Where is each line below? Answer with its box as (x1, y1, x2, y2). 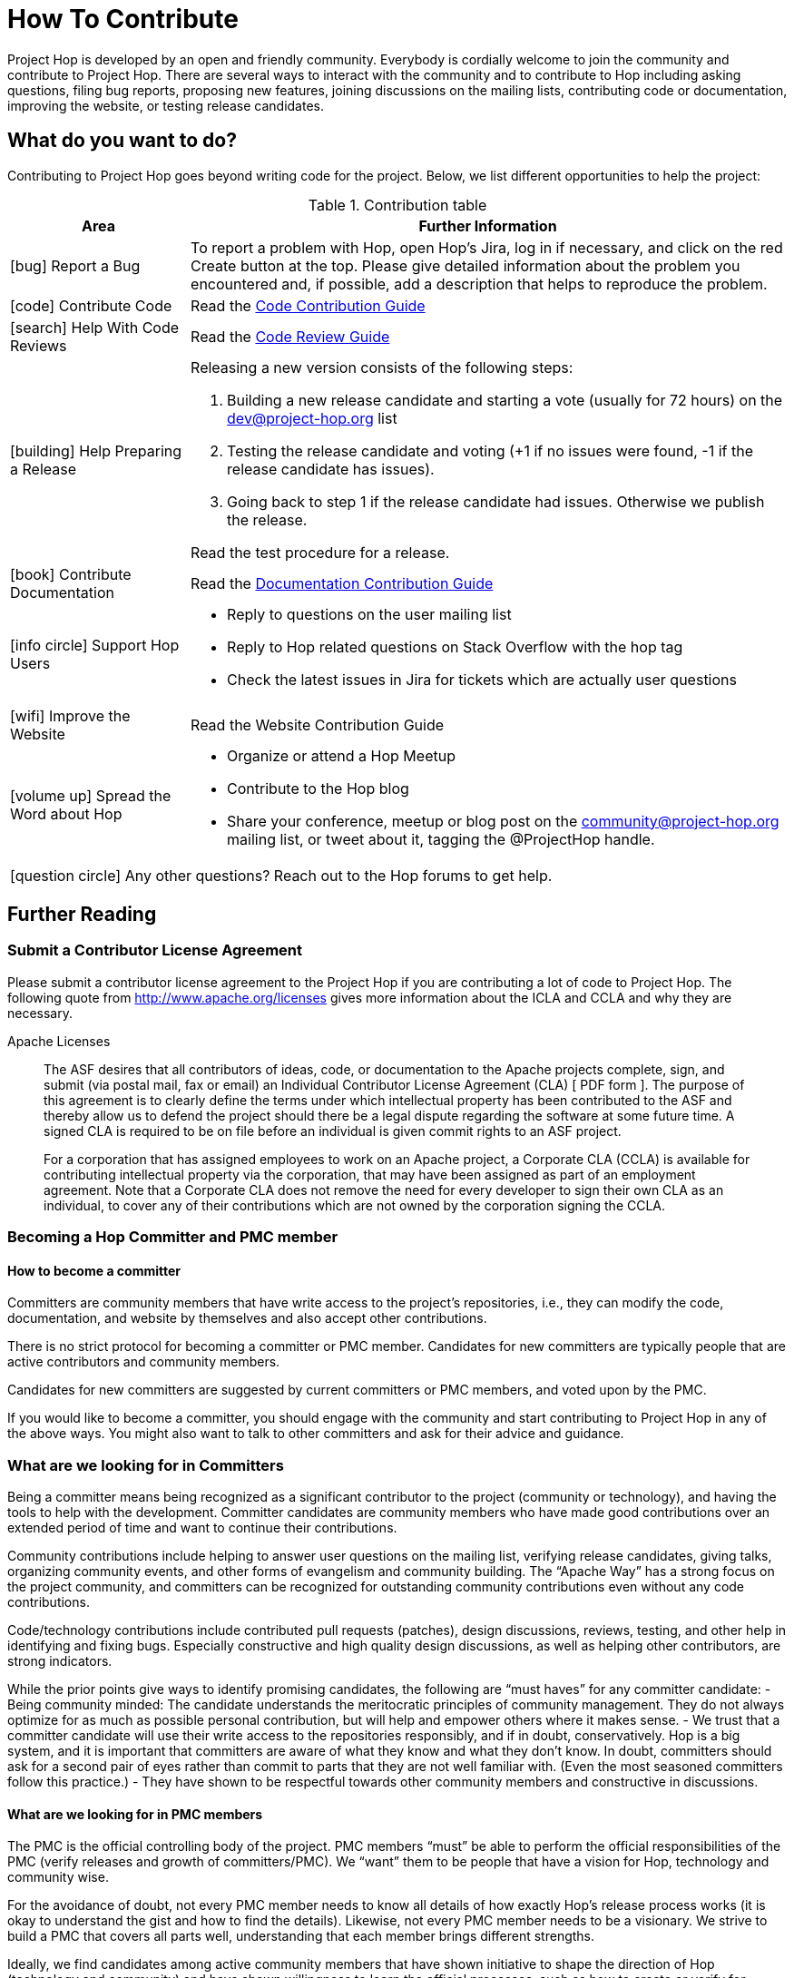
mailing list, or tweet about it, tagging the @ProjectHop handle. (227, 829, 655, 848)
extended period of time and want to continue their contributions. (7, 1520, 397, 1536)
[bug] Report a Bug (10, 256, 141, 275)
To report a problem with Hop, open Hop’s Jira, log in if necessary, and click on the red (191, 238, 783, 257)
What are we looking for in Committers (7, 1455, 284, 1474)
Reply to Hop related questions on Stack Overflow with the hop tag (227, 637, 683, 656)
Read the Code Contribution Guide (191, 296, 426, 315)
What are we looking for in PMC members (7, 1806, 263, 1822)
